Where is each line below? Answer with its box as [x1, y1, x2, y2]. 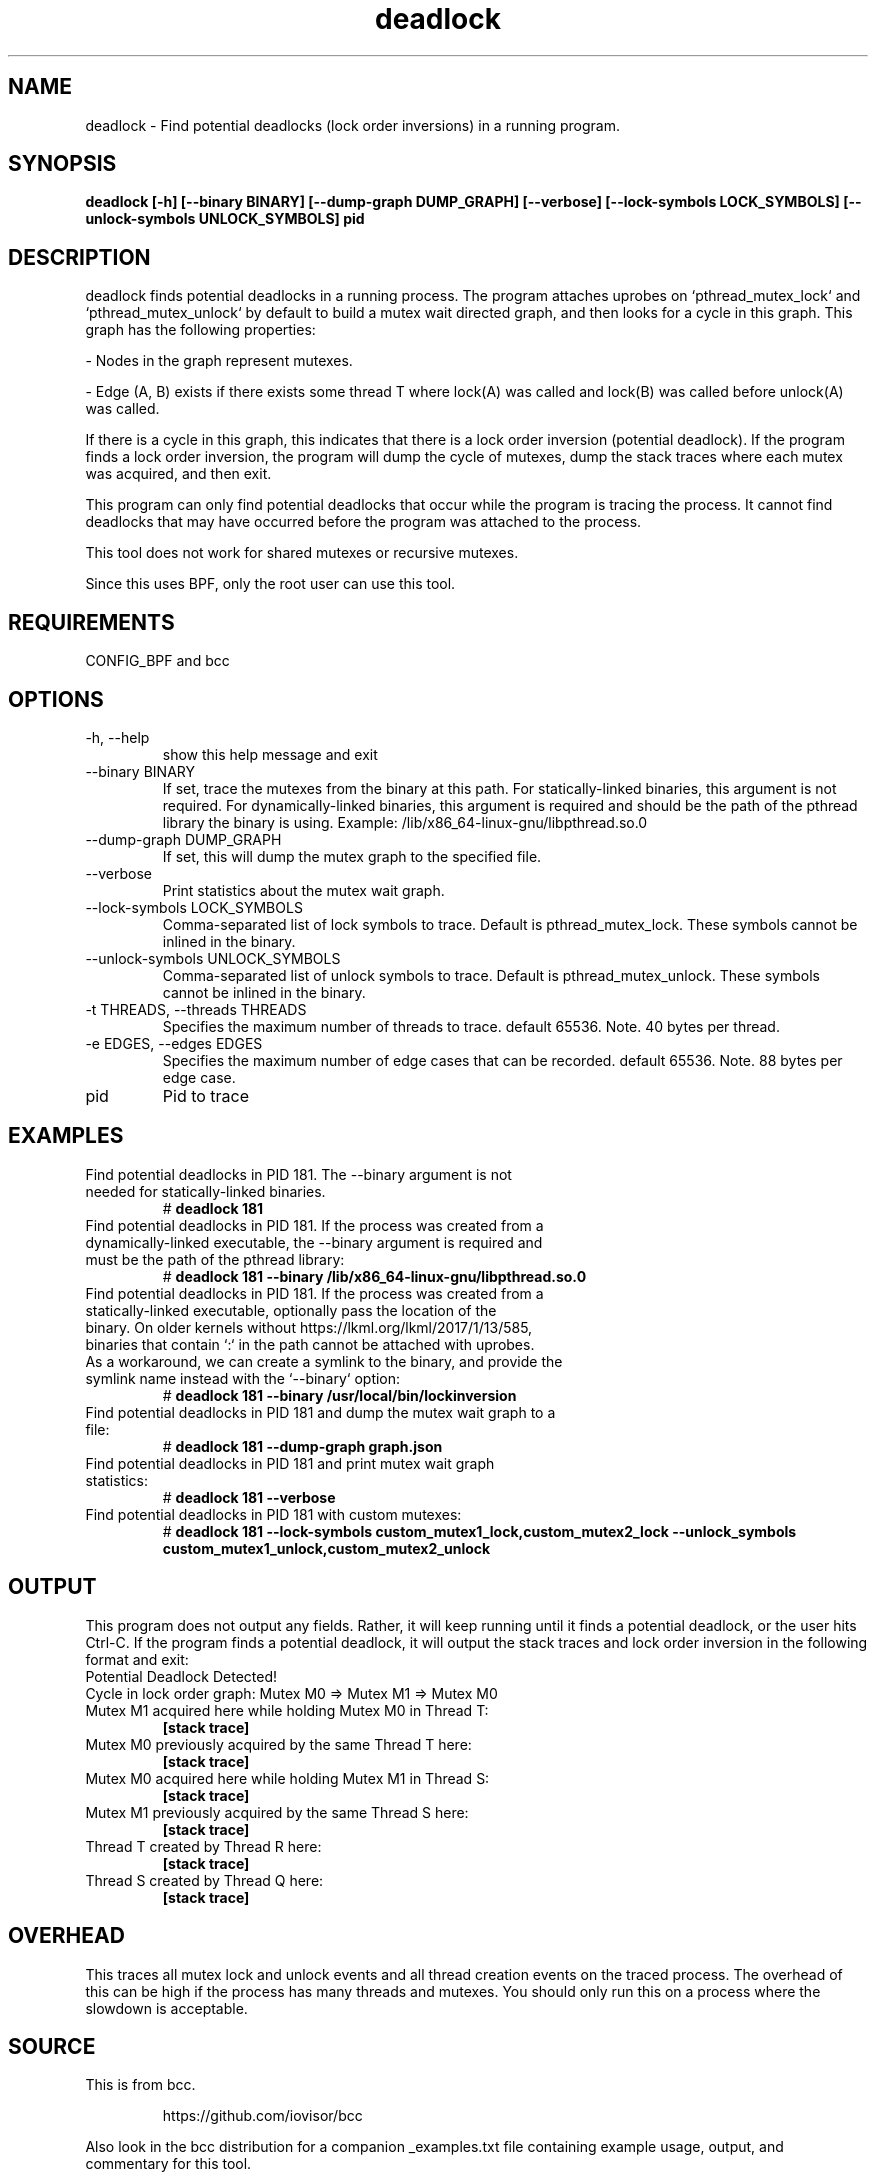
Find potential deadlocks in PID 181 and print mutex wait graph [85, 1454, 495, 1472]
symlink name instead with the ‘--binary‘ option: [85, 1369, 401, 1387]
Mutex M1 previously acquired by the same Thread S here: [85, 1803, 469, 1821]
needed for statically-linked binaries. [85, 1182, 326, 1200]
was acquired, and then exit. [85, 465, 272, 483]
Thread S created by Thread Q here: [85, 1871, 324, 1889]
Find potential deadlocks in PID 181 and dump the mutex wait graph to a [85, 1403, 556, 1421]
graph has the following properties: [85, 321, 316, 339]
